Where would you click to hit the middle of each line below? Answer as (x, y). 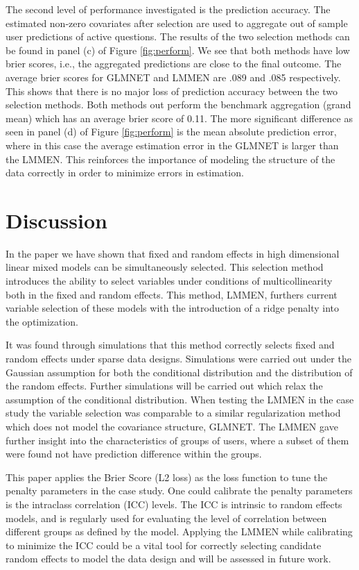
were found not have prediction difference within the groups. (134, 454)
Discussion (56, 220)
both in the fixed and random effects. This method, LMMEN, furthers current (172, 294)
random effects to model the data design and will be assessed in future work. (168, 559)
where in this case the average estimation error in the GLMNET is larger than (172, 145)
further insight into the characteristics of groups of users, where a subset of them (177, 440)
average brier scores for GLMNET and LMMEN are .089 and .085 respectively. (173, 77)
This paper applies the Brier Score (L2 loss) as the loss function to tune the (167, 477)
